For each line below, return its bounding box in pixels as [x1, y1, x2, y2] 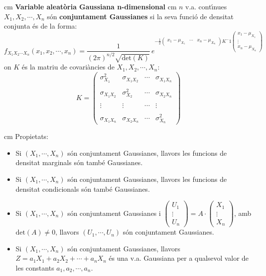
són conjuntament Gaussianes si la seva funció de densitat [47, 11, 234, 21]
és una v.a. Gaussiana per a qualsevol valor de [109, 253, 249, 263]
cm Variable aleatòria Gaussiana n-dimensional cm [4, 1, 177, 11]
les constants [15, 262, 54, 273]
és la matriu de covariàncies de [22, 62, 115, 72]
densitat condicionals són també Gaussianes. [15, 183, 150, 194]
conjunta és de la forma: [4, 21, 77, 31]
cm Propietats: [4, 131, 48, 141]
